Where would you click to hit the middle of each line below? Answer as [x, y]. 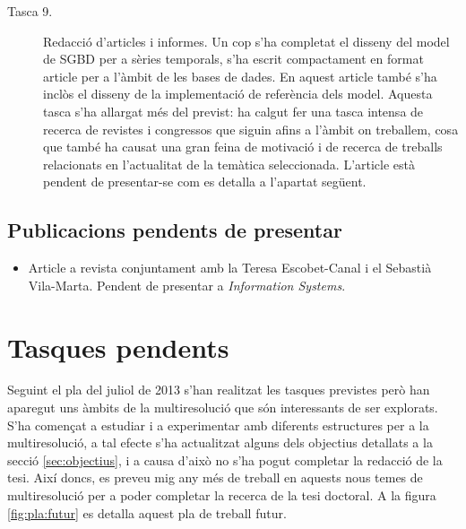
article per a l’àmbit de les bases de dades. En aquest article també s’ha [240, 76]
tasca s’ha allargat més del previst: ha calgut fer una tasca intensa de [233, 111]
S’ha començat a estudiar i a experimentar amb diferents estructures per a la [218, 425]
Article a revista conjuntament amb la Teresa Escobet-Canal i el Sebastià [230, 268]
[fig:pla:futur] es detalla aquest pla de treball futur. [147, 512]
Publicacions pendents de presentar [175, 230]
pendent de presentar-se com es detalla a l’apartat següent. [205, 182]
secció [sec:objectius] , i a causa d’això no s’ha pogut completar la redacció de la [225, 460]
